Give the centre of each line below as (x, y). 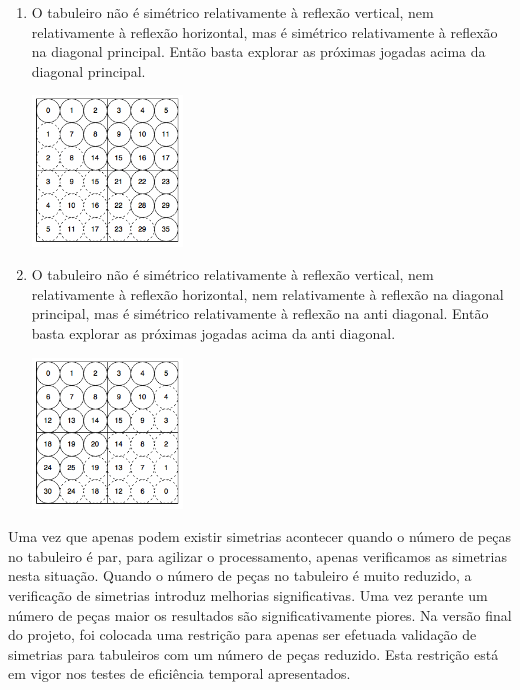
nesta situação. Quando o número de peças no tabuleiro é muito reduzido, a (240, 575)
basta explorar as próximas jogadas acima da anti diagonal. (213, 332)
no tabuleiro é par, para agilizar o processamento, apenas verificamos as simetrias (257, 555)
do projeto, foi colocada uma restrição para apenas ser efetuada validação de (242, 634)
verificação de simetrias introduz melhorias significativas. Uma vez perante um (248, 595)
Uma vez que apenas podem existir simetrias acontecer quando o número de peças (259, 536)
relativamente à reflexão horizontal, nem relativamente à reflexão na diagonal (267, 293)
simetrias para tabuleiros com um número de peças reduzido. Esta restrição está (253, 653)
